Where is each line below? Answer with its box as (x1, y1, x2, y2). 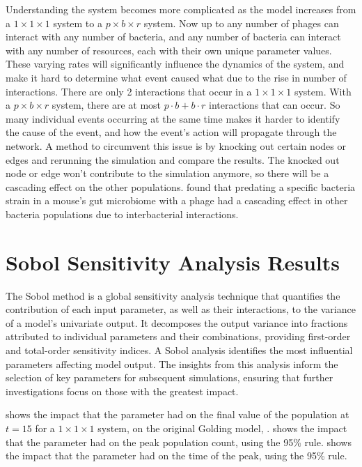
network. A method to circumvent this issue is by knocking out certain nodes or (6, 138, 346, 153)
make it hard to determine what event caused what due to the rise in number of (6, 70, 347, 84)
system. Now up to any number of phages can (143, 15, 339, 30)
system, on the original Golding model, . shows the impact (97, 420, 347, 435)
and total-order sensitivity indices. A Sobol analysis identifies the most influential (6, 343, 353, 357)
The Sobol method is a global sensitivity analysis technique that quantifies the (6, 288, 340, 303)
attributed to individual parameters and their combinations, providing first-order (6, 329, 351, 344)
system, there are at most (52, 98, 162, 112)
